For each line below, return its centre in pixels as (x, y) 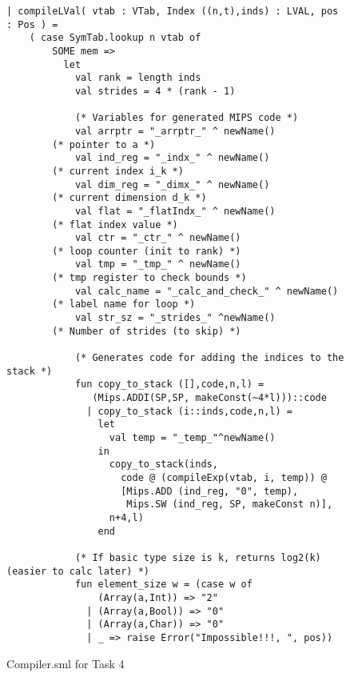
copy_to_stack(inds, (163, 465)
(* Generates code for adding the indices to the (209, 358)
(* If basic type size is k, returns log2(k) (198, 557)
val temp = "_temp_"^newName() (192, 438)
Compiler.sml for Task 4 (66, 663)
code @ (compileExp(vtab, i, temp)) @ (224, 477)
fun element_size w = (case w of (163, 585)
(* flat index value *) (115, 224)
